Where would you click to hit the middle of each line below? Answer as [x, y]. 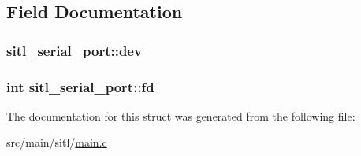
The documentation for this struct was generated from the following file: [181, 115]
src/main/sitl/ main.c [57, 142]
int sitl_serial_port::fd [80, 86]
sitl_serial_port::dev [74, 50]
